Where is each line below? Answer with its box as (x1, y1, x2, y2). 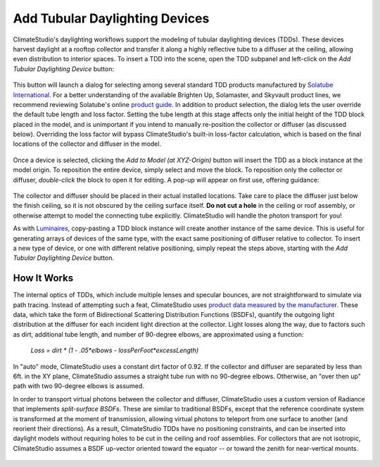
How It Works (13, 272, 74, 285)
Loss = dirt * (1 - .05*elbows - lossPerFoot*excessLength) (30, 346, 199, 355)
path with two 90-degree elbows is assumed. (13, 382, 144, 390)
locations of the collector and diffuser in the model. (13, 139, 162, 148)
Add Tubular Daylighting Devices (13, 11, 210, 26)
